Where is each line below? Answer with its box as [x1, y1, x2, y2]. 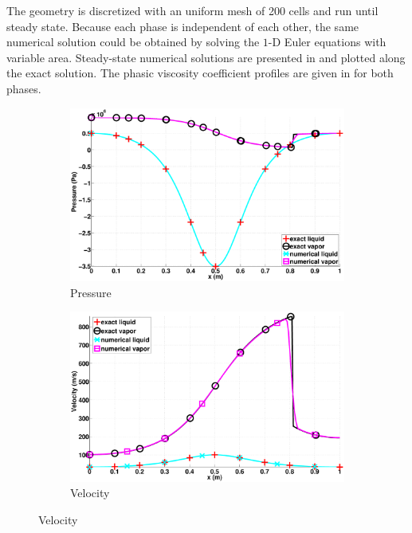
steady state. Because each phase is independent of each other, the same [6, 18, 359, 34]
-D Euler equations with [268, 33, 386, 50]
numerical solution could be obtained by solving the [6, 33, 260, 50]
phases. [6, 80, 41, 96]
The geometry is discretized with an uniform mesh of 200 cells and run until [6, 2, 379, 18]
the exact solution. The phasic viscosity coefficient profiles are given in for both [6, 65, 394, 81]
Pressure [70, 284, 112, 300]
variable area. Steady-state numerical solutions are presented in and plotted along [6, 49, 406, 65]
